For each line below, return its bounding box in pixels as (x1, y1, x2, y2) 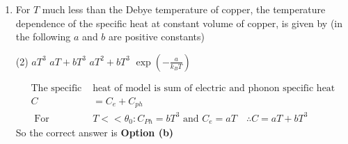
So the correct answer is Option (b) (15, 125, 174, 140)
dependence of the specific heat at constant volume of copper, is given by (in (15, 15, 343, 30)
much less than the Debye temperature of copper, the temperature (42, 2, 326, 16)
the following (15, 29, 71, 44)
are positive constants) (109, 29, 205, 44)
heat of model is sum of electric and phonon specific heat (93, 83, 335, 93)
